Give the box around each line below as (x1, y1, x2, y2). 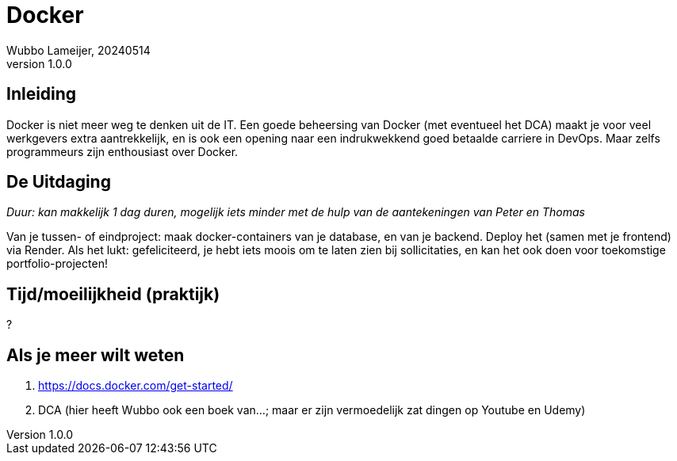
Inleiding (6, 84, 77, 105)
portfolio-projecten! (6, 257, 108, 271)
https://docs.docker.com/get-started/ (38, 379, 233, 393)
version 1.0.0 (6, 56, 72, 70)
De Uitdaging (6, 172, 111, 192)
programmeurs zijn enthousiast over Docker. (6, 144, 239, 158)
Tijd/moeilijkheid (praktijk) (6, 284, 220, 304)
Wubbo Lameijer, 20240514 (6, 43, 151, 57)
